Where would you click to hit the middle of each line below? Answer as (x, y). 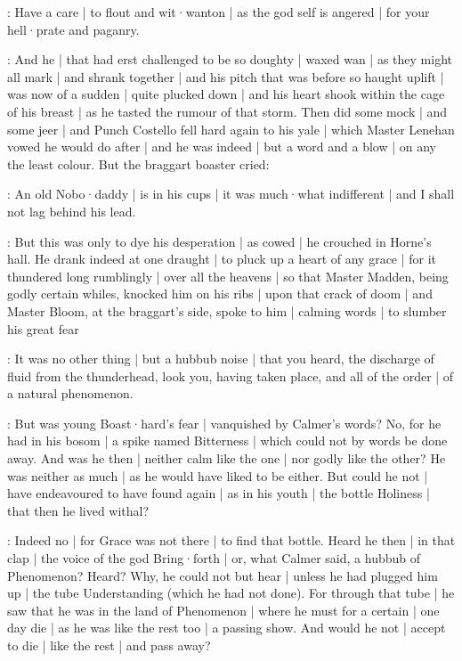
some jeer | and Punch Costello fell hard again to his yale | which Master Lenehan (231, 129)
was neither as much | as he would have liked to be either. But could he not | (218, 475)
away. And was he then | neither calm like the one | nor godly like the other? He (227, 458)
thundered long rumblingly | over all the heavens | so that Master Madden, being (228, 276)
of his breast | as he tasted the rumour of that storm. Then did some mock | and (227, 111)
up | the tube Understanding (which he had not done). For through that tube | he (231, 593)
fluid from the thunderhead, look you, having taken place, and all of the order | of (231, 375)
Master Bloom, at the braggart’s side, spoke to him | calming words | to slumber (227, 310)
